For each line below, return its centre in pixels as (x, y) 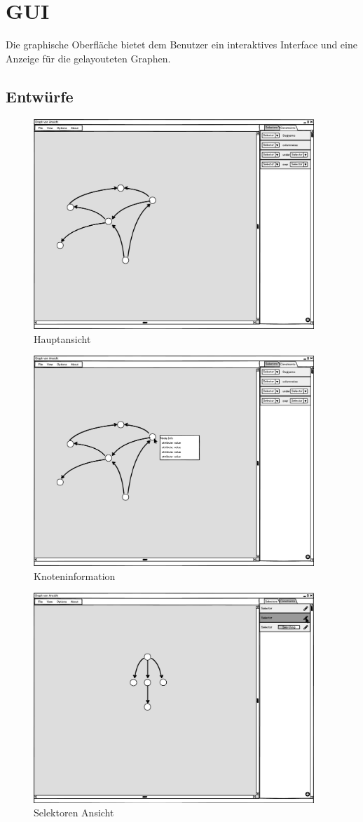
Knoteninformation (75, 575)
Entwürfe (40, 96)
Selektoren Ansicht (74, 813)
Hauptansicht (62, 338)
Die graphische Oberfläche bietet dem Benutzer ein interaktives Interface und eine (181, 45)
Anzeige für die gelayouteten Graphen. (88, 58)
